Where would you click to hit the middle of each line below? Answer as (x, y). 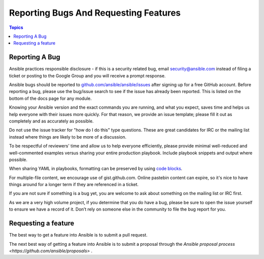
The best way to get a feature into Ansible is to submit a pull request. (78, 235)
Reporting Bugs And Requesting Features (95, 13)
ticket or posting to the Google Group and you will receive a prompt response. (87, 75)
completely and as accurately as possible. (51, 121)
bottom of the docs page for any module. (50, 98)
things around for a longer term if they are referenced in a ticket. (74, 185)
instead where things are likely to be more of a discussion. (68, 137)
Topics (16, 27)
